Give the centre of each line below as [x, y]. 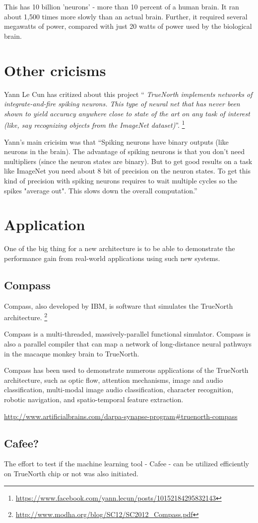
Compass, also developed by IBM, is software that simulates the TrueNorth [119, 305]
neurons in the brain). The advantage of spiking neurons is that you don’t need [125, 151]
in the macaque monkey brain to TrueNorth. [72, 353]
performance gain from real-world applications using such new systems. [112, 258]
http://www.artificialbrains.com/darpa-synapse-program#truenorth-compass [121, 416]
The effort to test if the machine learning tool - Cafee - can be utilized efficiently [127, 464]
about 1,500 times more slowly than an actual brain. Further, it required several [126, 16]
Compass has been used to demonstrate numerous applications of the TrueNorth [126, 370]
